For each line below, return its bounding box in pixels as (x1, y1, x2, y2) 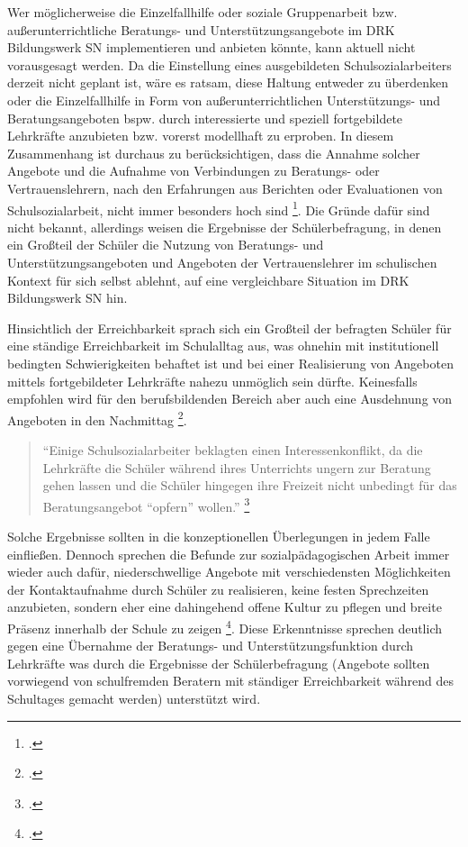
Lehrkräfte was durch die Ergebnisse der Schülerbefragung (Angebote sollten (7, 653, 430, 672)
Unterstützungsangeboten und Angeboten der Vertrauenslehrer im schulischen (7, 252, 437, 271)
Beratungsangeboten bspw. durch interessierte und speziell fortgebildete (7, 108, 403, 127)
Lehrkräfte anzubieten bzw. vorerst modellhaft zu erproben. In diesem (7, 126, 394, 145)
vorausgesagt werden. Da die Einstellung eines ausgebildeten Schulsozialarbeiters (7, 55, 452, 74)
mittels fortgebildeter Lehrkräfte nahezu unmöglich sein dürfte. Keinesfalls (7, 371, 418, 390)
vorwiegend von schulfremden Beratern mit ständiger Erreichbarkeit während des (7, 671, 454, 690)
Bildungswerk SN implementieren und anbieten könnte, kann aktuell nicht (7, 38, 416, 57)
